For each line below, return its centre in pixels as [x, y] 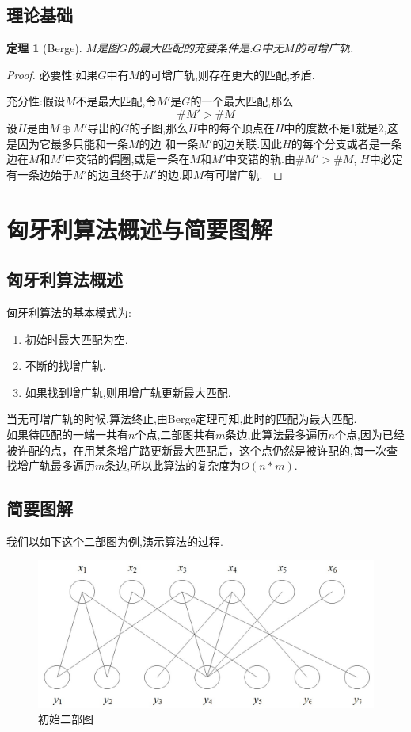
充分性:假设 [36, 101]
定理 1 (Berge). [44, 48]
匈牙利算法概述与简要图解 [140, 229]
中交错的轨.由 [261, 159]
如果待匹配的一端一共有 [67, 434]
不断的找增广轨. [65, 366]
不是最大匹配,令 [116, 101]
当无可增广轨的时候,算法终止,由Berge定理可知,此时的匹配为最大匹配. [182, 419]
